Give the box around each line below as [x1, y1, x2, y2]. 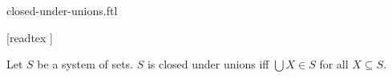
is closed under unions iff [147, 56, 269, 72]
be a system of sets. [37, 56, 133, 72]
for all [319, 56, 349, 72]
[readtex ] [6, 29, 53, 45]
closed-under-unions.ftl [6, 2, 118, 18]
